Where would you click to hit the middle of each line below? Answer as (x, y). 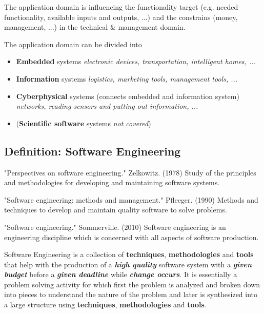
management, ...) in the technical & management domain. (95, 27)
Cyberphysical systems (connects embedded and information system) (128, 96)
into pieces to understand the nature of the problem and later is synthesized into (131, 294)
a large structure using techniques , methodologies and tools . (105, 305)
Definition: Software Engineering (93, 151)
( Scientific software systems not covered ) (84, 123)
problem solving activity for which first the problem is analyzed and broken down (132, 284)
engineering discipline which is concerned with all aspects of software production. (131, 237)
